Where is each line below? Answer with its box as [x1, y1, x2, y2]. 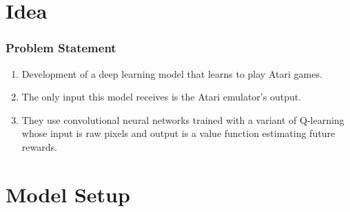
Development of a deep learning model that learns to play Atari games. [21, 66, 322, 81]
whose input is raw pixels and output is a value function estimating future [21, 126, 336, 140]
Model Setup [6, 180, 130, 208]
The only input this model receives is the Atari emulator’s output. [21, 89, 302, 104]
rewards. [21, 139, 57, 153]
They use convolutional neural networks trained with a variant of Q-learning [21, 112, 344, 127]
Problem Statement [6, 39, 116, 56]
